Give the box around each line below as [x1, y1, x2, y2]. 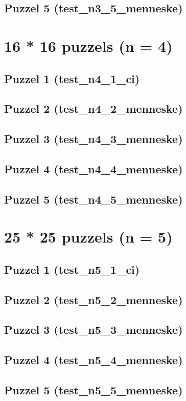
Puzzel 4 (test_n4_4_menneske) [4, 161, 183, 176]
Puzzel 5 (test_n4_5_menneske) [4, 191, 183, 207]
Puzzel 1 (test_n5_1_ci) [4, 261, 140, 277]
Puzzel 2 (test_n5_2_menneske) [4, 291, 183, 307]
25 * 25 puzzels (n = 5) [4, 226, 173, 247]
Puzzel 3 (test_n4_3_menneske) [4, 131, 183, 147]
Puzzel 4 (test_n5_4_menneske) [4, 352, 183, 368]
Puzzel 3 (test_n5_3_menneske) [4, 322, 183, 337]
